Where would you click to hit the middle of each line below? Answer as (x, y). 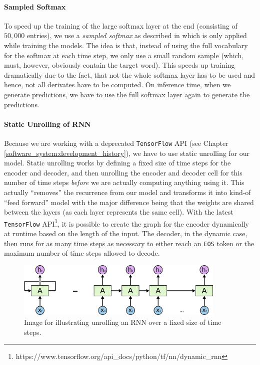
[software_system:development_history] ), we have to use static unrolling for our (127, 153)
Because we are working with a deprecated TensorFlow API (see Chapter (116, 143)
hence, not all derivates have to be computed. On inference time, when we (117, 84)
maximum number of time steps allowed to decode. (82, 253)
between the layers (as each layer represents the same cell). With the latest (119, 212)
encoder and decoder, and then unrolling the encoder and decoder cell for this (123, 172)
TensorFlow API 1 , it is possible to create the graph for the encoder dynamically (126, 223)
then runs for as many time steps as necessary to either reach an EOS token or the (129, 243)
